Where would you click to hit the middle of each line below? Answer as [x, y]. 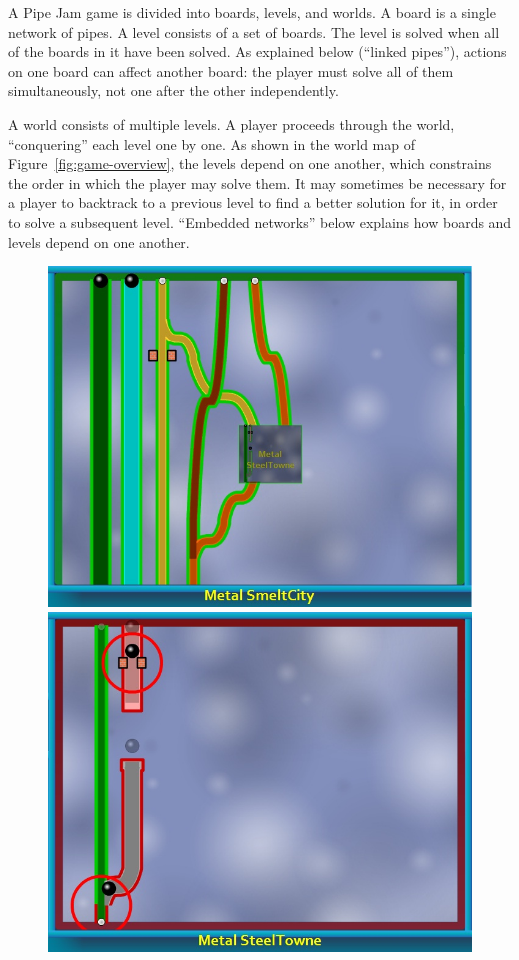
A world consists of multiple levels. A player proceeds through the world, [231, 123]
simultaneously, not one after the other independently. [173, 90]
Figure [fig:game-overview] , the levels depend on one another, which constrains [250, 163]
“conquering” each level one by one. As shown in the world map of [211, 143]
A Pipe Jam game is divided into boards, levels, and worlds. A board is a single [252, 12]
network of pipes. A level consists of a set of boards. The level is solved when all [254, 31]
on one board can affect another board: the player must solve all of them [231, 70]
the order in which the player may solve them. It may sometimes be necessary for [257, 182]
